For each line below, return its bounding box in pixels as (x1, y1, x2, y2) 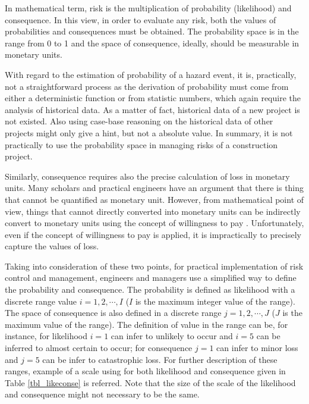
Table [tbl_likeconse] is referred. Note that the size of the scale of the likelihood (5, 376, 296, 389)
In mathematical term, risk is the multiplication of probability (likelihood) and (5, 2, 292, 14)
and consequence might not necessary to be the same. (5, 388, 200, 400)
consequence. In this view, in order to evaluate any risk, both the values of (5, 13, 276, 26)
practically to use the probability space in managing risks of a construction (5, 138, 278, 151)
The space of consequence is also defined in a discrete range (5, 306, 222, 319)
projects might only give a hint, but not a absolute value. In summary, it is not (5, 126, 293, 139)
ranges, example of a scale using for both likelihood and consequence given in (5, 365, 286, 377)
